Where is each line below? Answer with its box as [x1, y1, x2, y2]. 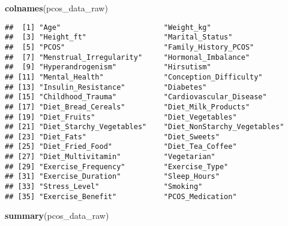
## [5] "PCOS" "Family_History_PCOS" [5, 42, 254, 51]
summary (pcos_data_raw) [5, 209, 109, 222]
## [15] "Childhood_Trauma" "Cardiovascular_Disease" [5, 93, 267, 102]
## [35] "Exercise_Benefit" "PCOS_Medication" [5, 192, 237, 201]
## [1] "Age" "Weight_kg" [5, 23, 211, 32]
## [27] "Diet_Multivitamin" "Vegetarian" [5, 152, 215, 161]
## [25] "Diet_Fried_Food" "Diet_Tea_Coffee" [5, 142, 237, 151]
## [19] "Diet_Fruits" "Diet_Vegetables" [5, 112, 237, 121]
